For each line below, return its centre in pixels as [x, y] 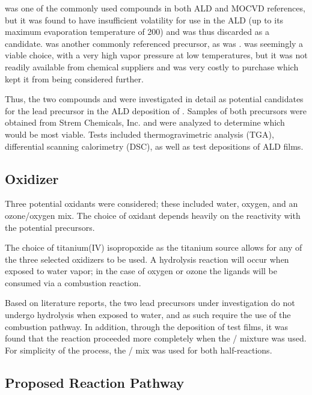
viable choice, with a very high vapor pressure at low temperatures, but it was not [156, 55]
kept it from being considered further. [74, 78]
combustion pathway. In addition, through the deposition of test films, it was [147, 326]
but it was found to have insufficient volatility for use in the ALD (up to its [144, 20]
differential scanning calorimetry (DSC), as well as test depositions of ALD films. [154, 146]
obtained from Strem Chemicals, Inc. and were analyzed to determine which [145, 122]
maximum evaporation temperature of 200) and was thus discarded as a [137, 32]
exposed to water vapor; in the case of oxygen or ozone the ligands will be [141, 271]
